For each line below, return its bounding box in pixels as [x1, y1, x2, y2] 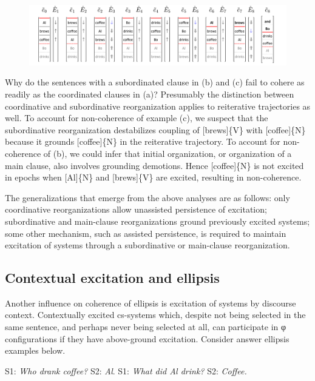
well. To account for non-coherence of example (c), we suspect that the [5, 111, 268, 124]
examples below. [5, 344, 66, 357]
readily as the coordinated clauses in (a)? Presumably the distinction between [5, 87, 294, 100]
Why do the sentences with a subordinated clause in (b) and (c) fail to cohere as [5, 76, 305, 88]
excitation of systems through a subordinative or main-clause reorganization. [5, 239, 290, 251]
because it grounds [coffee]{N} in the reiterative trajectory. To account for [5, 135, 280, 148]
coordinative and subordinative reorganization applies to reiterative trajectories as [5, 99, 311, 112]
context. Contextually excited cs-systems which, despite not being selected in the [5, 308, 306, 321]
